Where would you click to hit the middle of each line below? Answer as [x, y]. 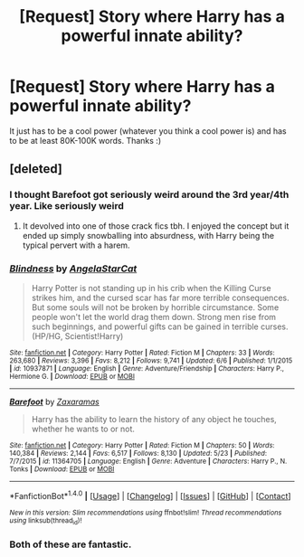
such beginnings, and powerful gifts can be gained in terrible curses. [160, 326]
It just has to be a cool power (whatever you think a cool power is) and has [148, 131]
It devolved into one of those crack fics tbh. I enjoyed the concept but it [156, 226]
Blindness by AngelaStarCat [73, 269]
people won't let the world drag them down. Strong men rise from [154, 316]
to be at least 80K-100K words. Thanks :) [85, 140]
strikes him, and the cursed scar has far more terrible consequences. [160, 297]
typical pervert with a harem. [76, 245]
